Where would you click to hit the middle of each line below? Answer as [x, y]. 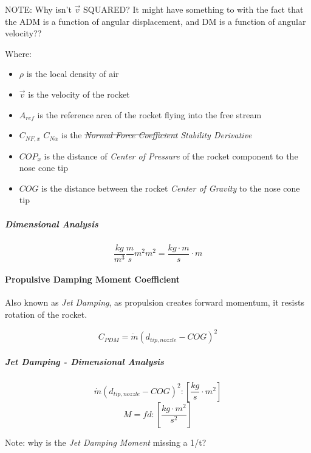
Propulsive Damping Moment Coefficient [92, 279]
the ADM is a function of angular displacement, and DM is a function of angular [155, 21]
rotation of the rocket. [46, 314]
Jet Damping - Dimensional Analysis [84, 361]
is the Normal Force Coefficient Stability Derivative [157, 135]
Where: [18, 53]
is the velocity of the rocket [79, 94]
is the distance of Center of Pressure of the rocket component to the [171, 156]
